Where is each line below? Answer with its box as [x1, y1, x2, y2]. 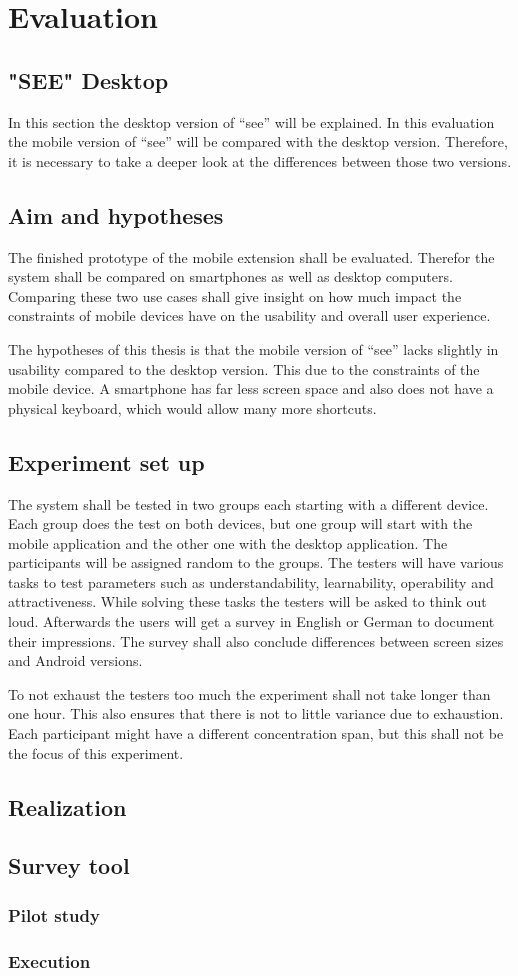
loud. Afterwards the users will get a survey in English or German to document [8, 611, 495, 632]
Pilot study [8, 902, 100, 927]
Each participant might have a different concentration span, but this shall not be [8, 723, 504, 744]
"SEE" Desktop [8, 64, 169, 95]
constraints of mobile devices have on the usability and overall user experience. [8, 305, 491, 326]
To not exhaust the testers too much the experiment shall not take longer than [8, 683, 491, 704]
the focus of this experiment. [8, 742, 184, 763]
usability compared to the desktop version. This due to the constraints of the [8, 358, 480, 379]
